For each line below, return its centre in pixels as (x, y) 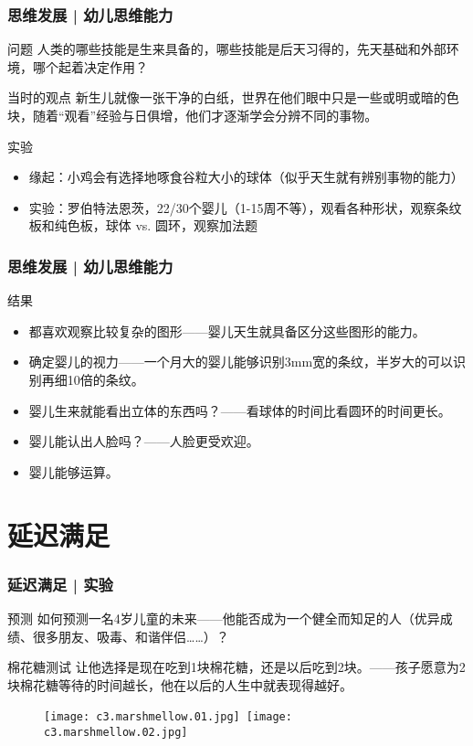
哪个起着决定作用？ (90, 66)
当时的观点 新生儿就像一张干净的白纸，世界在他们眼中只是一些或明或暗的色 (233, 97)
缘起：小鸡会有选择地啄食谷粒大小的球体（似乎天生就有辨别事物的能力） (246, 177)
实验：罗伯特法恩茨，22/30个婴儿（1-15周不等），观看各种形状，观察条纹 (245, 207)
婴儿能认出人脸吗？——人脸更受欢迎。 (144, 441)
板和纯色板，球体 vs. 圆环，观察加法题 (143, 225)
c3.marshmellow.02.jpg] (116, 732)
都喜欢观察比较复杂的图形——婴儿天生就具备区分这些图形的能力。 (227, 330)
